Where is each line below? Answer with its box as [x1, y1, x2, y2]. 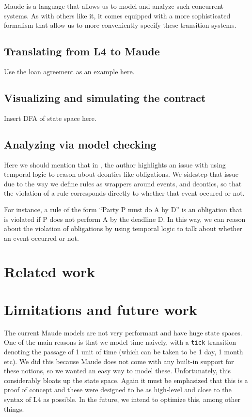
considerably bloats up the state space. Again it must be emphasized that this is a [4, 375, 248, 385]
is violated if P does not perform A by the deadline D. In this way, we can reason [4, 214, 246, 224]
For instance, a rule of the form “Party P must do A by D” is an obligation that [4, 204, 242, 214]
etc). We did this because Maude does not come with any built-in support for [4, 356, 234, 366]
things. [4, 403, 24, 414]
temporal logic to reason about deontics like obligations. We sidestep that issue [4, 169, 238, 179]
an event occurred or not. [4, 233, 79, 243]
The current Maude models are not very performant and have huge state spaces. [4, 327, 242, 337]
